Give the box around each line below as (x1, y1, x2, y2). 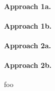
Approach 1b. (4, 20, 52, 31)
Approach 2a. (4, 40, 51, 50)
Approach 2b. (4, 60, 52, 70)
